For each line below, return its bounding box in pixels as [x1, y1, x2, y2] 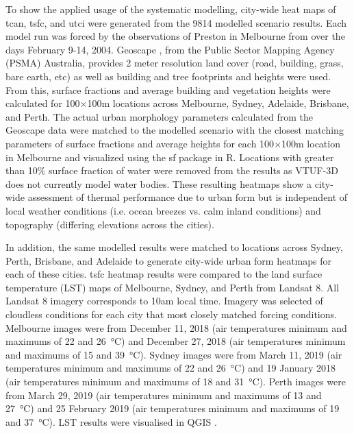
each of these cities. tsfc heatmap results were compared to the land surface [5, 267, 323, 281]
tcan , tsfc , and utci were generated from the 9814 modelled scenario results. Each [5, 15, 347, 29]
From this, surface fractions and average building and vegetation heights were [5, 82, 331, 97]
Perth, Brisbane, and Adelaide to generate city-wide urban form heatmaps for [5, 253, 332, 267]
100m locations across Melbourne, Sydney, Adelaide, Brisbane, [87, 96, 349, 110]
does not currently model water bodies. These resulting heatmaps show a [5, 176, 312, 191]
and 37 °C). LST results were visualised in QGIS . [5, 414, 217, 429]
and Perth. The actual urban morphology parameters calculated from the [5, 109, 313, 123]
